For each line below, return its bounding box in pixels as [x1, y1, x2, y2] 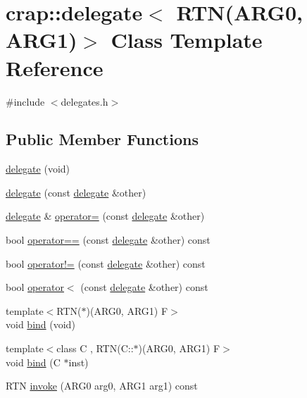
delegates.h [61, 94, 108, 108]
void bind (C [6, 354, 61, 369]
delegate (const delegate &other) [6, 185, 146, 199]
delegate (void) [6, 161, 70, 176]
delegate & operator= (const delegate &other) [6, 209, 205, 223]
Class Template [111, 25, 263, 54]
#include [6, 94, 45, 108]
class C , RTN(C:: [56, 341, 134, 356]
